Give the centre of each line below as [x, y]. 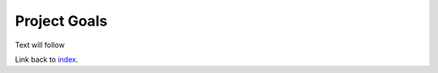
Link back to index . [47, 59]
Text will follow [40, 45]
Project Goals [61, 21]
